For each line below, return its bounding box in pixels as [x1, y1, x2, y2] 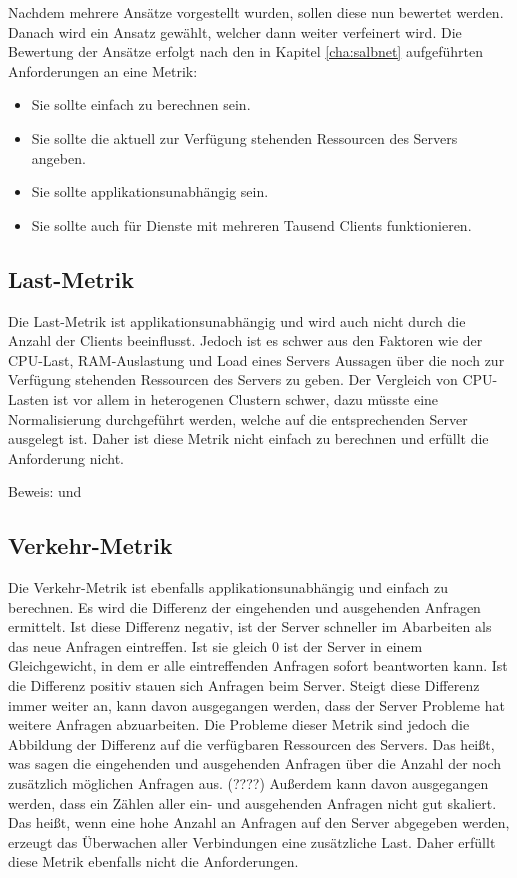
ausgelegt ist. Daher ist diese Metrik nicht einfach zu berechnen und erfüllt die [8, 428, 489, 449]
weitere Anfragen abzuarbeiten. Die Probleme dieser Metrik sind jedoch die [8, 714, 470, 735]
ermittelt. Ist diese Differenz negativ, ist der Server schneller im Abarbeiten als [8, 616, 492, 637]
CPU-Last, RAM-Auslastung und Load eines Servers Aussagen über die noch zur [8, 349, 505, 370]
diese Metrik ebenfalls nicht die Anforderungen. [8, 851, 299, 872]
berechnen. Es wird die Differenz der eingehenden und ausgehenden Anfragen [8, 596, 481, 617]
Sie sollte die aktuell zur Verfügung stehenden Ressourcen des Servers [31, 127, 458, 148]
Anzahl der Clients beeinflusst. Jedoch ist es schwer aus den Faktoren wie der [8, 330, 483, 351]
